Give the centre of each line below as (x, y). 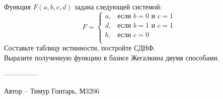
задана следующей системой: (118, 6)
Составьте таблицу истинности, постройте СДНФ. (80, 48)
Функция (17, 6)
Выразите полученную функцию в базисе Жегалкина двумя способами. (112, 57)
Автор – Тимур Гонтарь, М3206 (52, 91)
